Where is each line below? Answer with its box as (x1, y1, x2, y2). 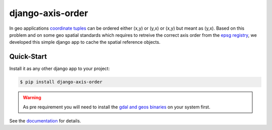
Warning (23, 95, 41, 101)
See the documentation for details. (9, 117, 82, 123)
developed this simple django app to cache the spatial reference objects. (9, 39, 161, 45)
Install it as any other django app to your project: (9, 66, 110, 72)
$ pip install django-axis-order (20, 79, 103, 85)
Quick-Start (9, 52, 47, 61)
